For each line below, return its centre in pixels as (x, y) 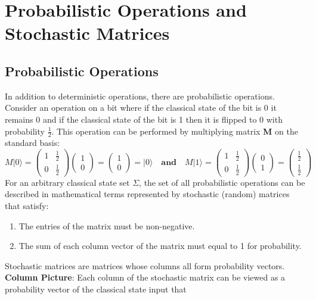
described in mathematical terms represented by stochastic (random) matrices (147, 194)
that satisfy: (27, 205)
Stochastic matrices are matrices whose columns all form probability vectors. (145, 265)
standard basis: (32, 143)
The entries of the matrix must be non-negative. (107, 225)
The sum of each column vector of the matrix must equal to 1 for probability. (160, 246)
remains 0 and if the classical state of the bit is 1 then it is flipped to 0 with (144, 119)
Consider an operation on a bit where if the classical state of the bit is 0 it (141, 108)
